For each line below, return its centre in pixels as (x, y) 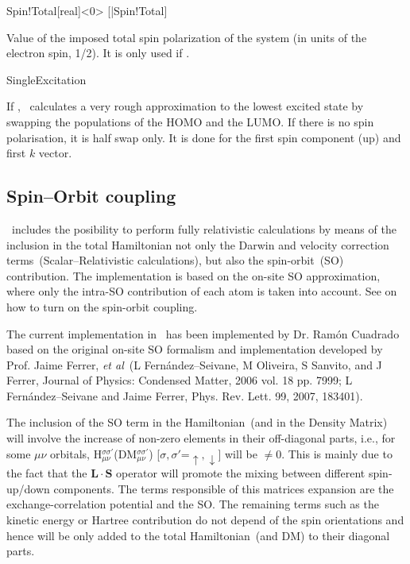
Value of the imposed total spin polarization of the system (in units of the (187, 37)
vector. (55, 153)
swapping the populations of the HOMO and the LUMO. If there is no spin (190, 121)
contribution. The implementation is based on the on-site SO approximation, (193, 275)
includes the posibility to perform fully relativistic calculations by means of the (204, 228)
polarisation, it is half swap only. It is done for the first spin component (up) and (204, 137)
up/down (28, 488)
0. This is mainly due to (334, 453)
